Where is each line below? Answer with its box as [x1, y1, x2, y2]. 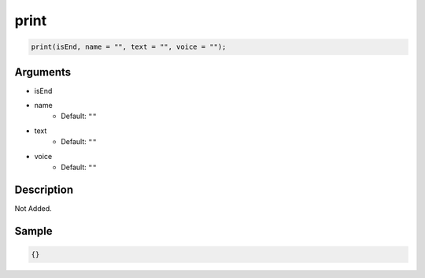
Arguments [14, 65, 72, 79]
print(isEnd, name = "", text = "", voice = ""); [31, 43, 227, 51]
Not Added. [14, 203, 53, 213]
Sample [14, 224, 53, 238]
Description [14, 183, 74, 196]
